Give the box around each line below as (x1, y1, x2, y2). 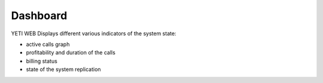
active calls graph (26, 41, 70, 48)
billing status (26, 57, 58, 64)
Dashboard (11, 9, 68, 22)
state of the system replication (26, 66, 101, 73)
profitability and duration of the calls (26, 49, 116, 56)
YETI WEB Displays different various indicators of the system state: (11, 30, 176, 37)
